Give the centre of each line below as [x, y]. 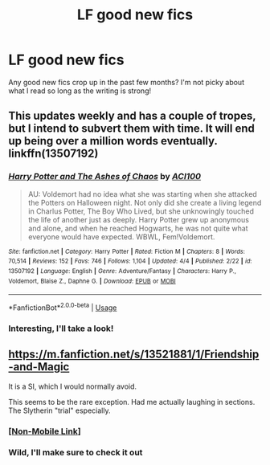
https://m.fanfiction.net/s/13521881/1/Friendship [134, 355]
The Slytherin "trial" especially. [59, 410]
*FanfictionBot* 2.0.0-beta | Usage [63, 307]
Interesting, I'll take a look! [61, 328]
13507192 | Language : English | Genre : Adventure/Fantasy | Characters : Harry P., [123, 271]
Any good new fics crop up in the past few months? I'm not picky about [127, 82]
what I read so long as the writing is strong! [80, 91]
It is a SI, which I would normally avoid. [73, 386]
